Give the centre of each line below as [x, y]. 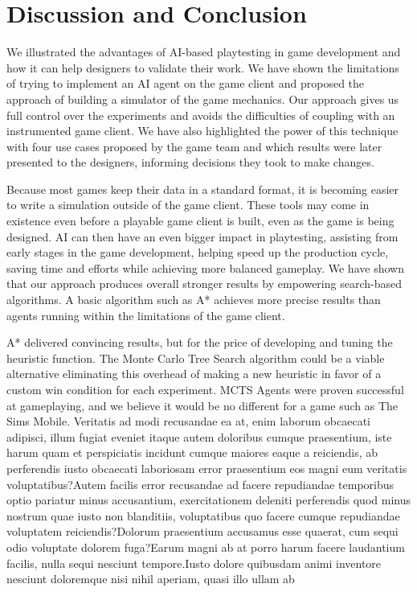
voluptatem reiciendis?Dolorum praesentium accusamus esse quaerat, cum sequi [202, 531]
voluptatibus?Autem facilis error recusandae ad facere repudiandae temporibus [200, 484]
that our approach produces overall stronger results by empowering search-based [204, 284]
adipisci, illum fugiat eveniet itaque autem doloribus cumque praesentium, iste [199, 436]
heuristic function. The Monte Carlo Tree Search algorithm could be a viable [196, 358]
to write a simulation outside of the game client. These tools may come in [188, 205]
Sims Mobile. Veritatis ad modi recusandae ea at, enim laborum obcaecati [189, 421]
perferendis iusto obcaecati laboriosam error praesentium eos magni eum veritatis [207, 468]
